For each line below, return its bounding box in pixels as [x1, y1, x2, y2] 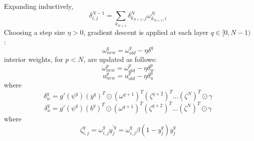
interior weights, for [4, 54, 63, 64]
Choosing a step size [4, 27, 65, 37]
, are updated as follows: [83, 54, 157, 64]
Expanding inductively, [4, 1, 73, 11]
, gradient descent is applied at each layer [83, 27, 209, 37]
